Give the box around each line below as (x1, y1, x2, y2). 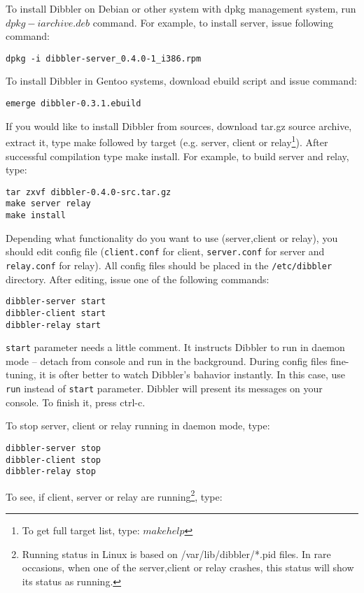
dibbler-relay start (6, 320, 101, 330)
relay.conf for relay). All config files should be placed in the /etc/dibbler (6, 257, 332, 272)
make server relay (6, 199, 91, 209)
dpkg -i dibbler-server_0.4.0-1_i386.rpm (6, 53, 202, 64)
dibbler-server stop (6, 443, 101, 453)
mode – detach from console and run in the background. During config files (6, 353, 328, 368)
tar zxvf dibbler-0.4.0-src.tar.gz (6, 187, 171, 197)
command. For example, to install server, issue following (92, 15, 333, 29)
